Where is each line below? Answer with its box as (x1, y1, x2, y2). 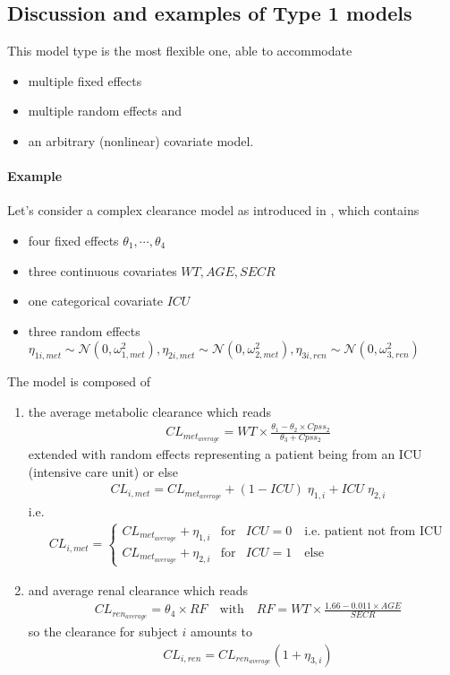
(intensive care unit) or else (28, 462, 178, 480)
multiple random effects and (28, 101, 183, 120)
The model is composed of (7, 372, 150, 391)
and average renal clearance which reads (28, 580, 249, 599)
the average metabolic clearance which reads (28, 402, 272, 420)
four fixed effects (28, 230, 119, 249)
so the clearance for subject (28, 621, 178, 640)
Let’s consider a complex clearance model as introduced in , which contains (7, 201, 420, 220)
